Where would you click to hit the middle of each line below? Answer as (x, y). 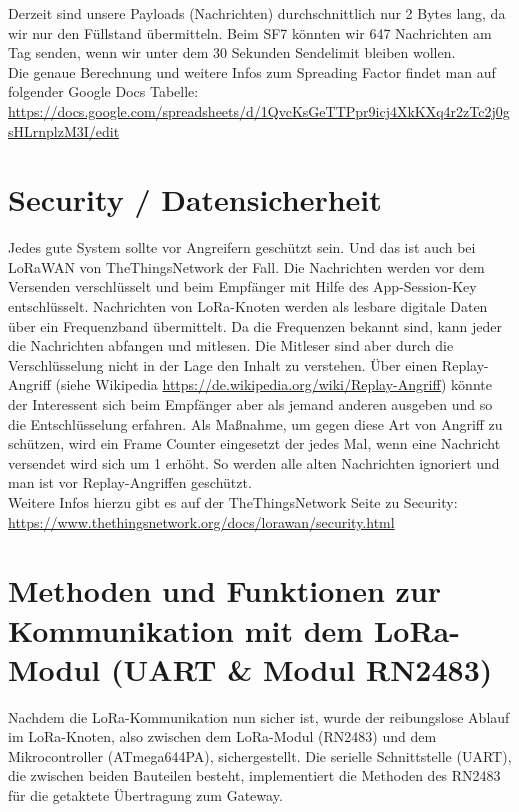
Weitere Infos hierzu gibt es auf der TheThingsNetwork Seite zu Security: (233, 502)
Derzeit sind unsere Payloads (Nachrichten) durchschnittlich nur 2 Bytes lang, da (257, 13)
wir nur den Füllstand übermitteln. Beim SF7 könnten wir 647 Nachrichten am (250, 32)
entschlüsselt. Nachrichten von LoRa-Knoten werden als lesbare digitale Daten (248, 306)
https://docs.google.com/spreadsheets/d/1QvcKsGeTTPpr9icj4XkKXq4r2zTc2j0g (259, 110)
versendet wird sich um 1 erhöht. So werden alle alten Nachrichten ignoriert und (254, 462)
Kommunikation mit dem (186, 629)
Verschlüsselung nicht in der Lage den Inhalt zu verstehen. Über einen (223, 364)
